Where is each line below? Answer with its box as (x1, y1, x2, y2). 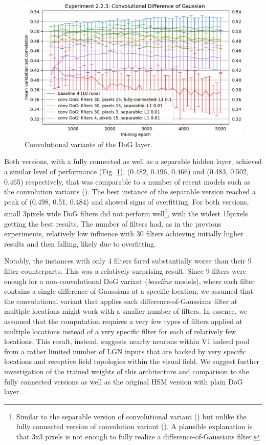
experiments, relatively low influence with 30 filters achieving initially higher (4, 228, 243, 239)
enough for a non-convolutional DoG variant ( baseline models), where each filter (4, 275, 255, 286)
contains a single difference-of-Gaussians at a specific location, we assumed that (4, 286, 253, 296)
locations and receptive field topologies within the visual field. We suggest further (4, 356, 260, 367)
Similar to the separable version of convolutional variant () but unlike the (16, 411, 247, 421)
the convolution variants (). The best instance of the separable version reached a (4, 186, 256, 197)
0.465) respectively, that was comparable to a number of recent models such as (4, 176, 251, 187)
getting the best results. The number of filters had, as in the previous (4, 218, 221, 229)
